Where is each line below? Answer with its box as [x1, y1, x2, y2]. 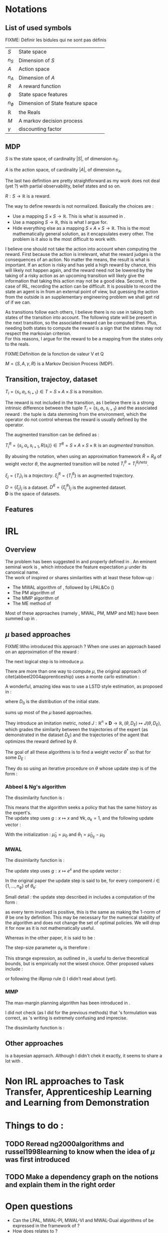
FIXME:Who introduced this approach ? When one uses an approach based [5, 644, 161, 650]
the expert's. [5, 810, 32, 816]
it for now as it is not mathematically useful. [5, 925, 95, 931]
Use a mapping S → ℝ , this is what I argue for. [12, 219, 108, 225]
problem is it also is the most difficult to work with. [12, 236, 117, 242]
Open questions [5, 1200, 73, 1212]
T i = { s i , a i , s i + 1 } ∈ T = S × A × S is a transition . [5, 388, 103, 396]
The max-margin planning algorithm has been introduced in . [5, 1000, 130, 1006]
